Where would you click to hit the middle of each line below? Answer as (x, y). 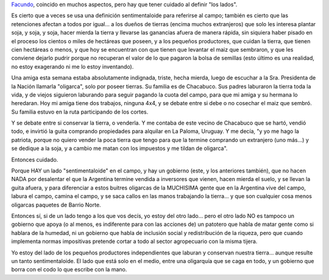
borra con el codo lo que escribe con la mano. (69, 270)
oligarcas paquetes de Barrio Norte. (56, 205)
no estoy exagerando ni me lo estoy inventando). (73, 66)
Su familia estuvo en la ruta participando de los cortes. (80, 112)
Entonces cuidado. (35, 159)
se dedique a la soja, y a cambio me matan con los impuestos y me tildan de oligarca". (119, 148)
